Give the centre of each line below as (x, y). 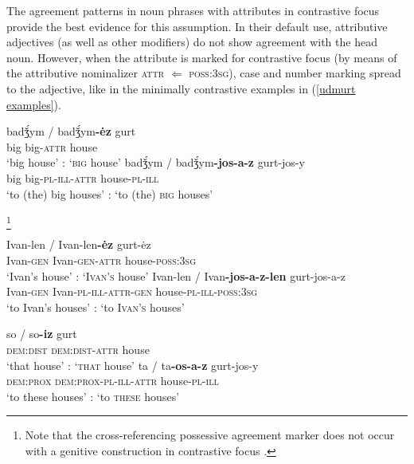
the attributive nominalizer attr (86, 73)
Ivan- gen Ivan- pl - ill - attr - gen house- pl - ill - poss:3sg (132, 291)
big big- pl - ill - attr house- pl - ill (83, 177)
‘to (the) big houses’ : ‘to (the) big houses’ (110, 193)
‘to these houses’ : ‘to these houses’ (93, 396)
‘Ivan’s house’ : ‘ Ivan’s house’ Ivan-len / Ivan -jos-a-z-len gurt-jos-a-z (176, 275)
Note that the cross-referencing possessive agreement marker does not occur (210, 435)
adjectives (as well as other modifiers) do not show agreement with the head (192, 42)
